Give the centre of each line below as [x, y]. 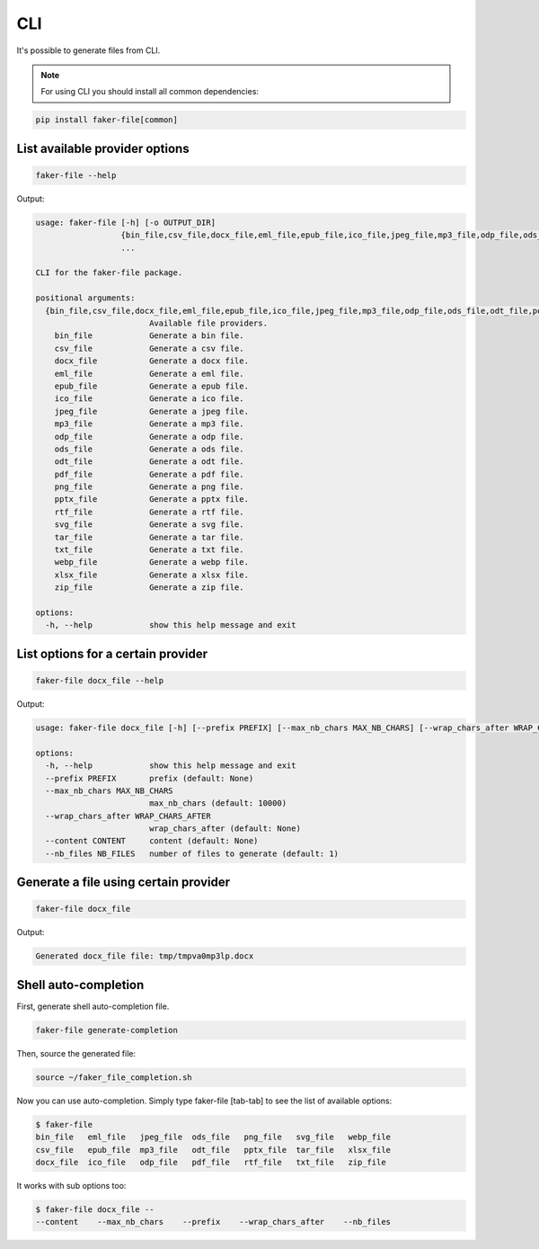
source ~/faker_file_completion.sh [114, 1077]
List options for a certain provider [112, 653]
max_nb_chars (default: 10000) [218, 803]
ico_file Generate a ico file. [149, 399]
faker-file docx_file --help [100, 680]
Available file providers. [208, 323]
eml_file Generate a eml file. [149, 374]
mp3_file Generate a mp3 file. [149, 424]
